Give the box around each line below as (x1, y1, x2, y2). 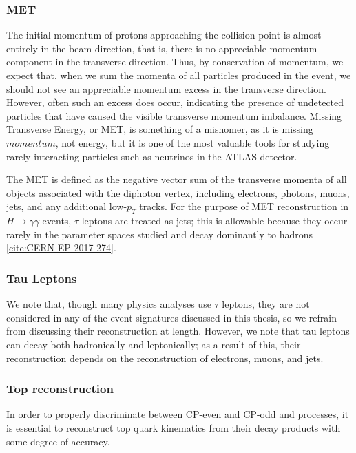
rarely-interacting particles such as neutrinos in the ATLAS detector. (6, 149, 297, 163)
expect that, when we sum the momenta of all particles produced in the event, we (6, 68, 351, 82)
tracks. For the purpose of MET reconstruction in (139, 199, 349, 213)
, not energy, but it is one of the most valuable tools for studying (55, 135, 330, 149)
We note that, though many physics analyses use (6, 297, 211, 311)
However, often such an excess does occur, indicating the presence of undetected (6, 95, 344, 109)
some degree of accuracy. (6, 434, 110, 448)
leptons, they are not (222, 297, 310, 311)
